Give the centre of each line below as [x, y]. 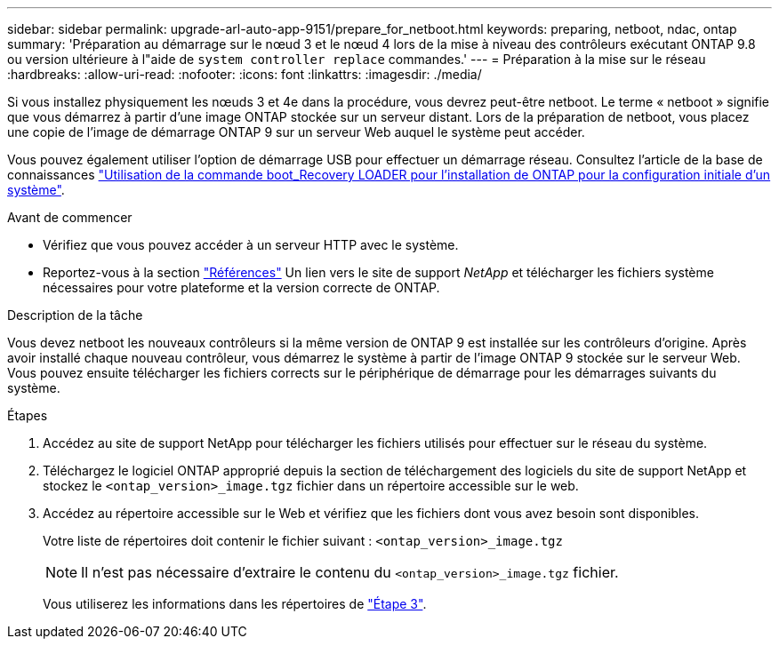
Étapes [28, 415]
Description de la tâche [75, 315]
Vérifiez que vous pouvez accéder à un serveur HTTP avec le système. [251, 245]
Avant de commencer [70, 217]
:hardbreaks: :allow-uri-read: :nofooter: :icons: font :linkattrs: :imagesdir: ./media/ [245, 74]
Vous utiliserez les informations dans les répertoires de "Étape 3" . [235, 604]
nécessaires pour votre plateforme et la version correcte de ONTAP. [241, 287]
